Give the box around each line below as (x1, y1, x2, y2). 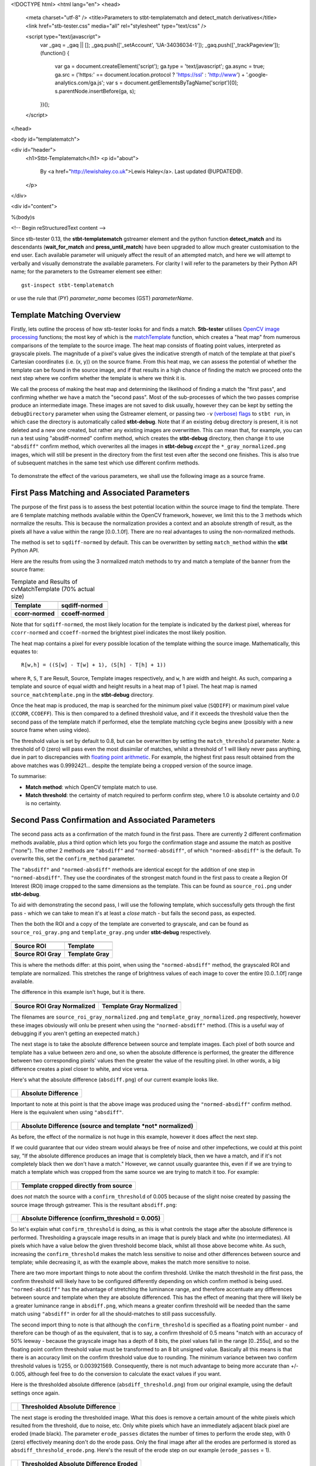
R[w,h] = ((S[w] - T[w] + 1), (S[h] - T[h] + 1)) (21, 661, 167, 668)
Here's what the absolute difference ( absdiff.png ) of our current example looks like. (11, 1076, 219, 1083)
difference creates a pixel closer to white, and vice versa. (11, 1065, 149, 1073)
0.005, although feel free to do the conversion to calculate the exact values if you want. (11, 1370, 222, 1377)
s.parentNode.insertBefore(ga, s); (54, 87, 136, 94)
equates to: (11, 648, 38, 655)
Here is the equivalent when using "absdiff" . (11, 1109, 124, 1116)
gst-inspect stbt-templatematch (21, 281, 114, 289)
